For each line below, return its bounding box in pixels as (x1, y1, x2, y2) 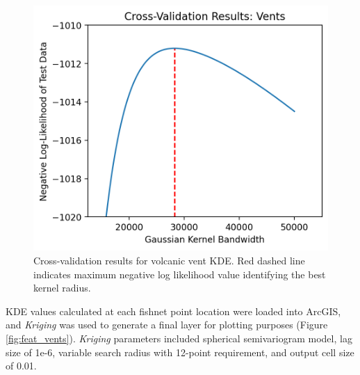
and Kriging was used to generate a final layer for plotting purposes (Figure (6, 317, 328, 332)
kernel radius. (33, 280, 91, 295)
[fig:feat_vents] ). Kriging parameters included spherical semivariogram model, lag (6, 330, 352, 345)
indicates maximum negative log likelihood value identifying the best (33, 266, 326, 281)
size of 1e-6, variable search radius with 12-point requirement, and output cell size (6, 344, 354, 359)
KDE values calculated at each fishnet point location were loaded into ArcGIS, (6, 303, 341, 318)
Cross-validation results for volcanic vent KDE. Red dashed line (33, 253, 305, 268)
